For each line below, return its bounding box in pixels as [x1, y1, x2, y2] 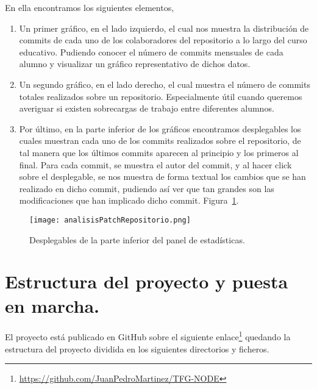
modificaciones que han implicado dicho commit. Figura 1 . [19, 194, 239, 207]
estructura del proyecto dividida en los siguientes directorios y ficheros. [5, 342, 269, 355]
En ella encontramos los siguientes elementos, [5, 1, 174, 13]
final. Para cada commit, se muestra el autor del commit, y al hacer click [19, 158, 292, 171]
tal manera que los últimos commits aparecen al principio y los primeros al [19, 146, 299, 159]
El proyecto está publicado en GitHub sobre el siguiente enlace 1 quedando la [5, 329, 291, 343]
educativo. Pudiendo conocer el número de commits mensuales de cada [19, 45, 283, 58]
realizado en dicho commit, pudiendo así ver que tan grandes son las [19, 182, 274, 194]
